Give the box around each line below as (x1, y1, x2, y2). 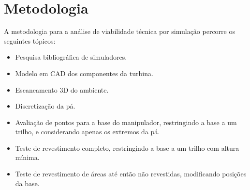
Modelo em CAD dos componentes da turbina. (15, 68, 153, 78)
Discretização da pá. (15, 101, 75, 111)
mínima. (15, 152, 40, 162)
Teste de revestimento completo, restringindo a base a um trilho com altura (15, 142, 239, 153)
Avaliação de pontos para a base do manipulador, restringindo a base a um (15, 117, 237, 127)
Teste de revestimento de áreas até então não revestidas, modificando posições (15, 169, 247, 179)
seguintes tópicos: (4, 35, 56, 46)
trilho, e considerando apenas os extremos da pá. (15, 127, 160, 137)
